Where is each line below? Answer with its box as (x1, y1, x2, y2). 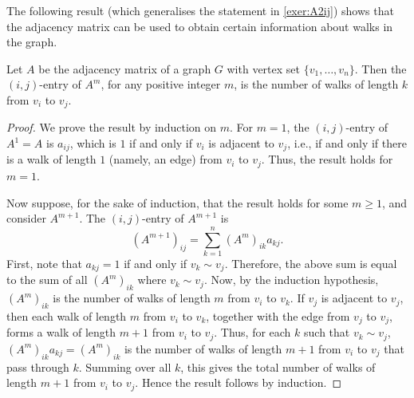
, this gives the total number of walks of (180, 358, 376, 375)
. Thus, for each (214, 324, 291, 341)
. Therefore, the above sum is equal (224, 254, 397, 271)
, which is (69, 135, 116, 152)
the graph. (6, 33, 57, 50)
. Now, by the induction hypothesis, (203, 271, 379, 288)
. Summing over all (78, 358, 172, 375)
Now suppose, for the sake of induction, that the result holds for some (6, 194, 349, 211)
